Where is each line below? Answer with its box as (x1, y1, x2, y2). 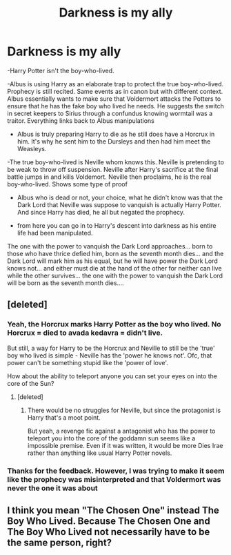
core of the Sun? (7, 379, 54, 387)
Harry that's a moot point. (27, 413, 101, 422)
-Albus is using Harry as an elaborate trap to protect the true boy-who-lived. (7, 79, 224, 88)
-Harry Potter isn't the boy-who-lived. (7, 66, 115, 75)
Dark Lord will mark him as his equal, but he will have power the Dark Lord (7, 257, 219, 265)
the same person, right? (7, 536, 112, 548)
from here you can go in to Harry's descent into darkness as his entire (17, 221, 217, 229)
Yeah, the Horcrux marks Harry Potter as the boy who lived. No (7, 320, 222, 329)
